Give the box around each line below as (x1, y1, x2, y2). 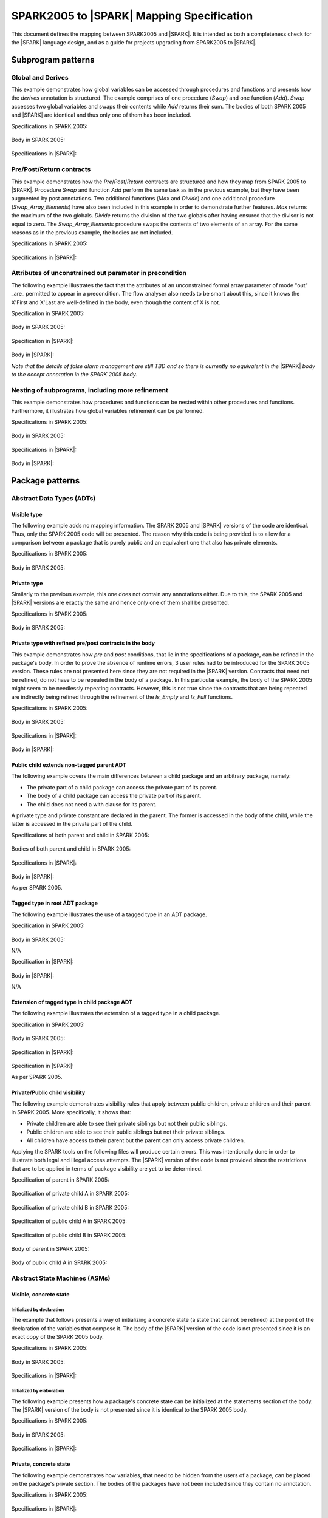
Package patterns (11, 475, 80, 486)
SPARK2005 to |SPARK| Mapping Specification (11, 9, 253, 22)
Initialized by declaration (11, 1306, 64, 1313)
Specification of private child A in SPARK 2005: (11, 1190, 129, 1197)
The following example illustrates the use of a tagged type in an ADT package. (11, 911, 207, 918)
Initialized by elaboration (11, 1387, 64, 1394)
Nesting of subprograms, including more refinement (11, 386, 168, 394)
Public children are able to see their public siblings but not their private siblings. (26, 1128, 226, 1135)
